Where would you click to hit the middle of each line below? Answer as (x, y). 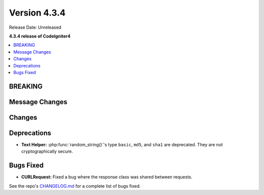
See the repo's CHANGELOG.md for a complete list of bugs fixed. (75, 186)
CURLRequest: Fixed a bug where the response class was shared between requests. (107, 177)
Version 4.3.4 (37, 13)
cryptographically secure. (47, 152)
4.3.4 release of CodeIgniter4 (40, 36)
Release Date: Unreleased (35, 27)
